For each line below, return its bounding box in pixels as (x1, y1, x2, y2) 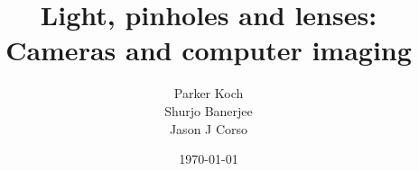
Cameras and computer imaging (5, 31, 412, 68)
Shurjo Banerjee (164, 101, 253, 120)
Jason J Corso (169, 119, 248, 138)
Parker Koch (173, 84, 244, 103)
